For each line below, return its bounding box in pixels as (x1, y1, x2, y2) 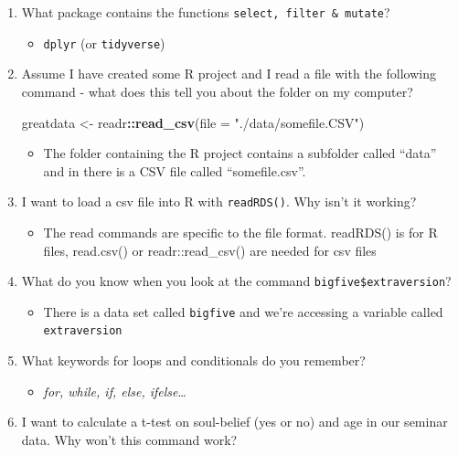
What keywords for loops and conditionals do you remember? (21, 351, 366, 370)
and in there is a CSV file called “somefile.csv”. (43, 161, 306, 180)
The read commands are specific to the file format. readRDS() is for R (43, 222, 438, 241)
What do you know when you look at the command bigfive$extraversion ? (21, 271, 452, 291)
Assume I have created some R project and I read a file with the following (21, 64, 436, 83)
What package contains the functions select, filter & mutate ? (21, 3, 390, 21)
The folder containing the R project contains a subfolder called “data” (43, 143, 437, 163)
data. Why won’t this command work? (21, 429, 238, 449)
